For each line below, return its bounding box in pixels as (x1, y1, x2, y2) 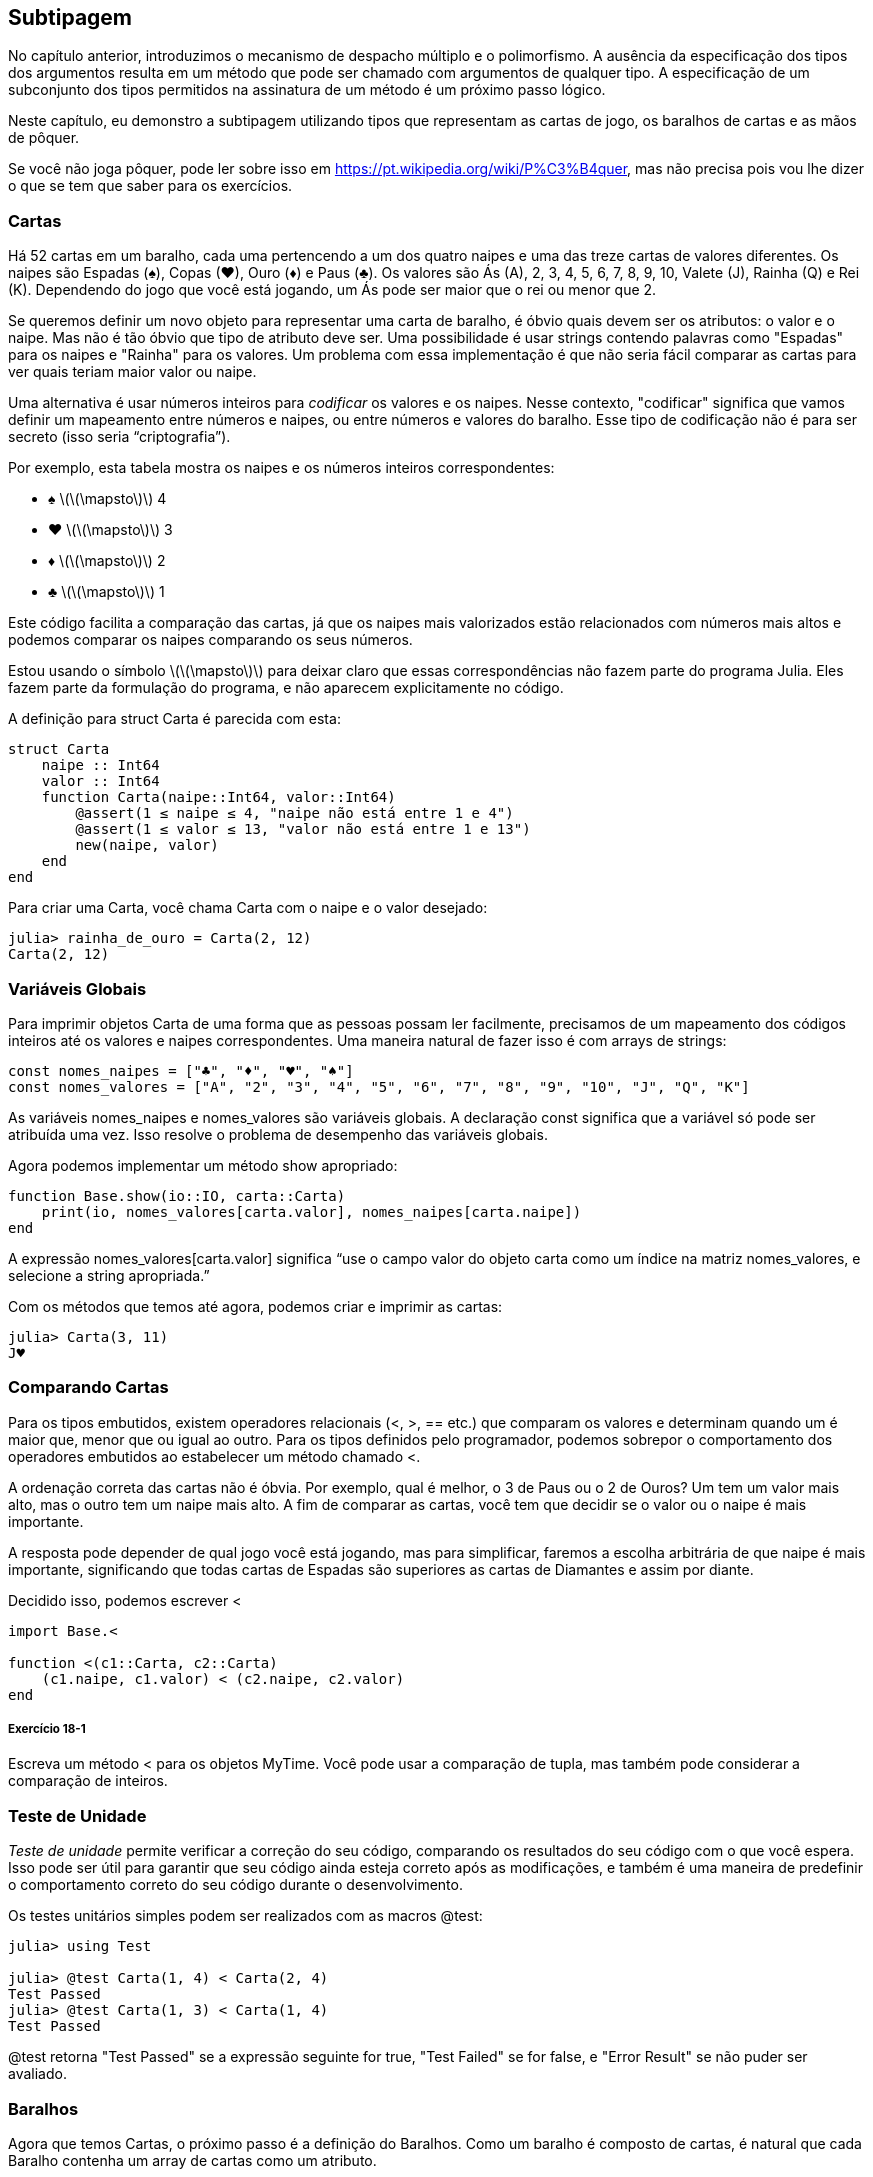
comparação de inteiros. (8, 1772, 168, 1790)
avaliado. (8, 2065, 67, 2083)
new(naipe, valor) (75, 837, 219, 854)
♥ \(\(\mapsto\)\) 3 (48, 521, 173, 539)
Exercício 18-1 (8, 1722, 86, 1737)
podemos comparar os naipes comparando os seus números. (8, 631, 413, 649)
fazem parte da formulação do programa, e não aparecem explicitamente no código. (8, 679, 564, 697)
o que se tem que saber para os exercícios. (8, 177, 293, 195)
